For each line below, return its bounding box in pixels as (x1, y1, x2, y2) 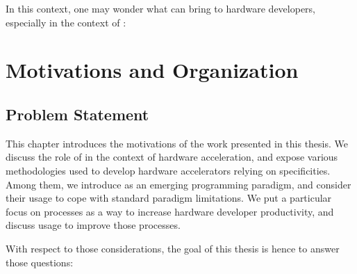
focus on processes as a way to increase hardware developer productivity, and (6, 204, 334, 218)
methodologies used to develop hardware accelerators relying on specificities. (6, 163, 331, 177)
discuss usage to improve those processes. (6, 218, 181, 232)
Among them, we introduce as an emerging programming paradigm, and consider (6, 177, 351, 191)
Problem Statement (6, 103, 149, 124)
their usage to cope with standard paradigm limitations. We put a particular (6, 191, 332, 205)
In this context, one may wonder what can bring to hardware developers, (6, 1, 316, 15)
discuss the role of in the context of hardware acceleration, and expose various (6, 150, 338, 164)
